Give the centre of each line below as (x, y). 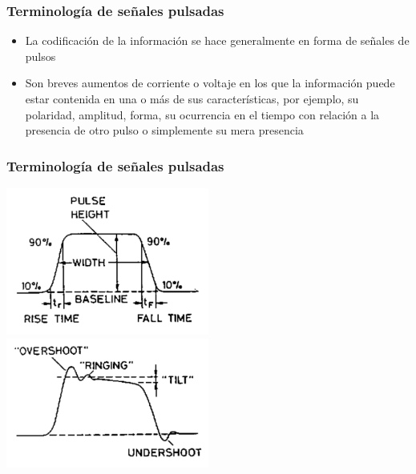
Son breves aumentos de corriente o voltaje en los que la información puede (210, 83)
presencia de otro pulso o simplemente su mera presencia (164, 130)
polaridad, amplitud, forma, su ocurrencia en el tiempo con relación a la (202, 114)
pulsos (40, 56)
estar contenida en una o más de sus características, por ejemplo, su (192, 98)
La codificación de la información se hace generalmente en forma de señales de (217, 40)
